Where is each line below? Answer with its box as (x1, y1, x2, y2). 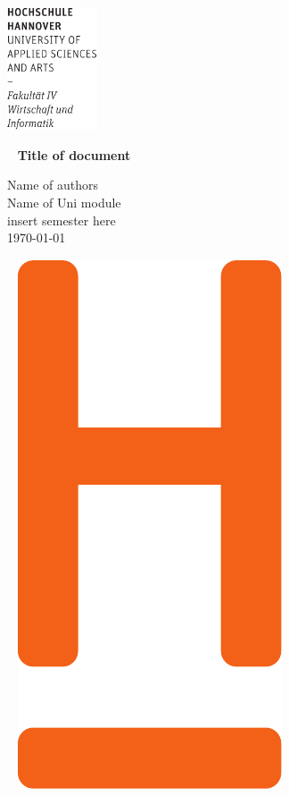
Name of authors (7, 175, 99, 194)
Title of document (17, 145, 131, 164)
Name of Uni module (7, 192, 121, 211)
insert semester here (7, 210, 116, 229)
